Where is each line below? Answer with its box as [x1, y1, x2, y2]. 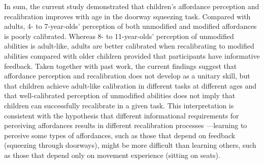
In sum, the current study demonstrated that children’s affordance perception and [4, 1, 259, 11]
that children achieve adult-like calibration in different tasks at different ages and [4, 80, 256, 91]
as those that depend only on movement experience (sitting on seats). [4, 149, 220, 160]
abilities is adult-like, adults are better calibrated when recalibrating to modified [4, 40, 254, 51]
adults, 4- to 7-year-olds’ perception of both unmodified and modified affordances [4, 21, 257, 31]
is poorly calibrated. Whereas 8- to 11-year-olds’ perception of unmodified [4, 30, 234, 41]
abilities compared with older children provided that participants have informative [4, 50, 260, 61]
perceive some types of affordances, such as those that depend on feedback [4, 130, 236, 140]
